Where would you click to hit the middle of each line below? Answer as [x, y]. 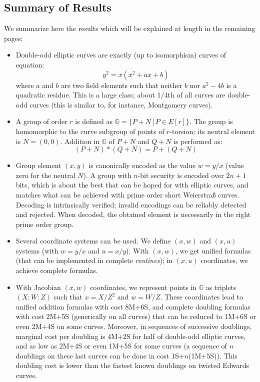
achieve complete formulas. [57, 270]
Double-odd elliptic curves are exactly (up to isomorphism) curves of [121, 55]
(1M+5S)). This [213, 355]
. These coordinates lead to [202, 297]
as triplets [221, 287]
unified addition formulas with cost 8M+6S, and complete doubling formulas [133, 306]
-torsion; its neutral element [212, 131]
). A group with [107, 175]
